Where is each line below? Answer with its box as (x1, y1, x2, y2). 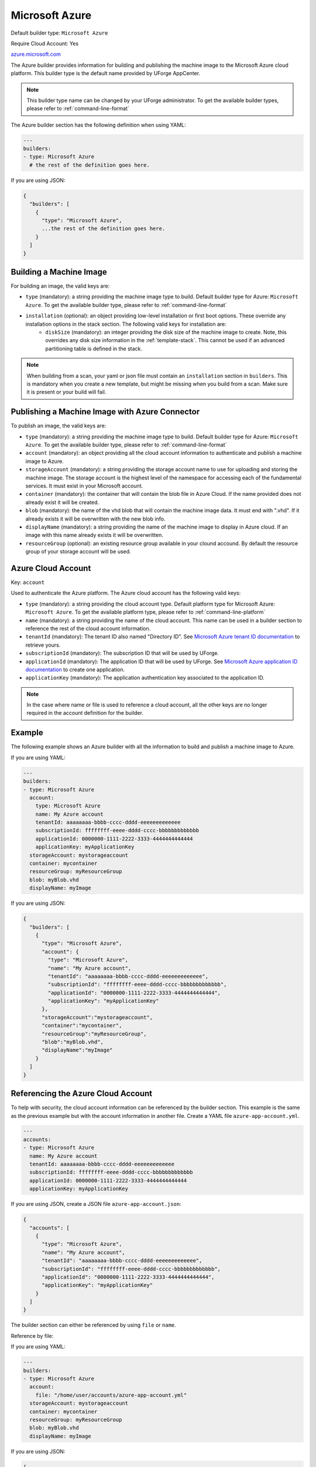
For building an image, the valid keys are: (11, 282, 110, 290)
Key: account (11, 579, 45, 586)
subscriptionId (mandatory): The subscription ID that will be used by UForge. (25, 650, 219, 657)
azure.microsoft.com (11, 50, 61, 58)
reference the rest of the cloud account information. (25, 625, 151, 632)
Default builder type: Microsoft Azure (11, 29, 108, 36)
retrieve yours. (25, 641, 61, 648)
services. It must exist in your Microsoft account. (25, 482, 143, 489)
